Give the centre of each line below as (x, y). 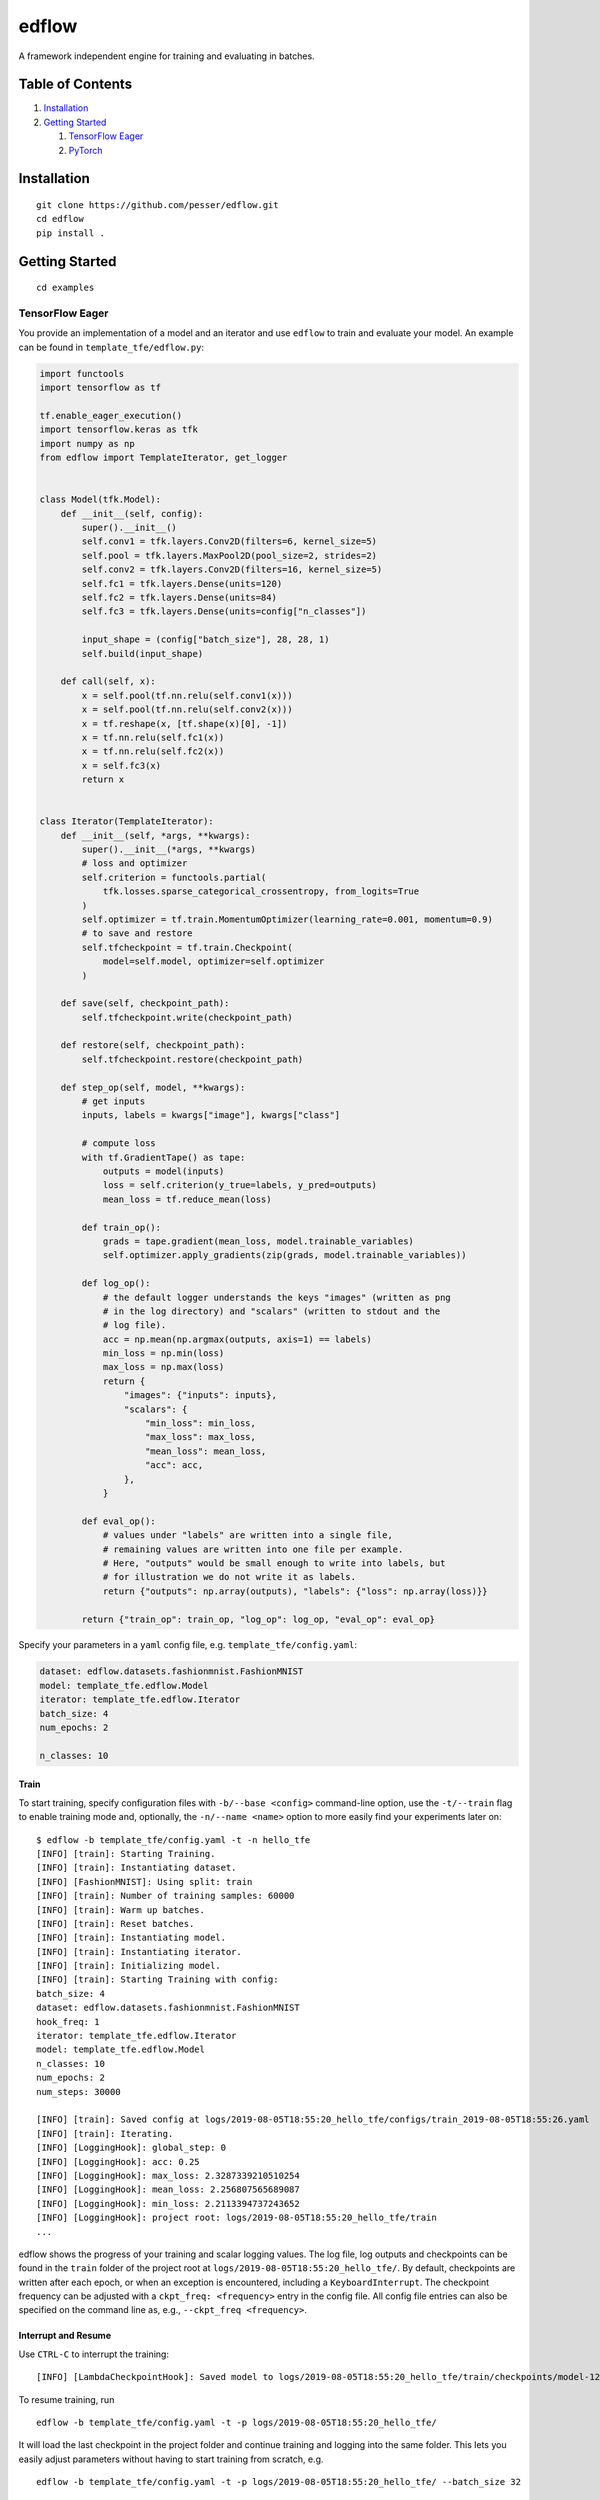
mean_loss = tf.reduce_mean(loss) (187, 1199)
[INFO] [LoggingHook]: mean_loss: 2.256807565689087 (168, 2189)
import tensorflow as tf (100, 388)
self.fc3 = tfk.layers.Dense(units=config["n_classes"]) (224, 611)
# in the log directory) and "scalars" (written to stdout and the (271, 1311)
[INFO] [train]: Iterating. (105, 2133)
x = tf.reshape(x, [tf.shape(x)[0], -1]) (184, 723)
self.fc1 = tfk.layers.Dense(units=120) (182, 583)
